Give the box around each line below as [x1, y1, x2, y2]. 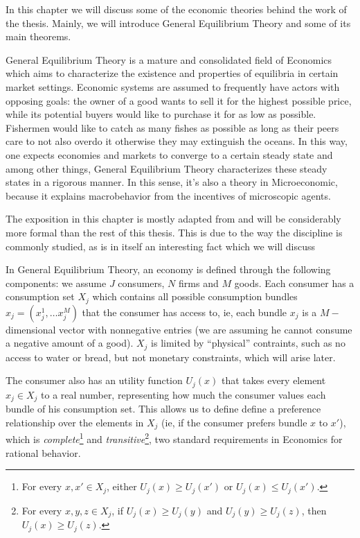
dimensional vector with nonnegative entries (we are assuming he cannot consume [6, 322, 352, 336]
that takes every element [221, 373, 326, 388]
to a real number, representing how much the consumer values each [41, 387, 326, 401]
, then [301, 503, 327, 517]
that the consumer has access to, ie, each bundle [82, 304, 287, 319]
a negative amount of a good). [6, 336, 134, 350]
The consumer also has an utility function [6, 373, 183, 388]
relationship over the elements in [6, 415, 144, 429]
